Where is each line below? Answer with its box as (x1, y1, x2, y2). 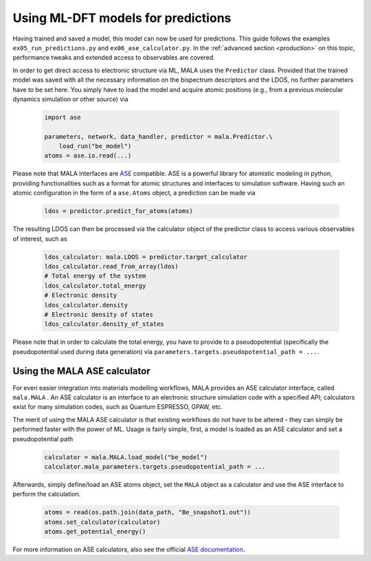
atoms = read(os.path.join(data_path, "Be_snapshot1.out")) (44, 509, 251, 516)
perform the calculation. (12, 490, 81, 498)
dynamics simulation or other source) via (12, 95, 128, 103)
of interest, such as (12, 234, 68, 243)
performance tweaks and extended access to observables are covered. (12, 54, 216, 62)
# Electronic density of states (44, 310, 154, 318)
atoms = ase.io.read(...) (44, 152, 132, 159)
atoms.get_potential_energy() (44, 528, 146, 536)
